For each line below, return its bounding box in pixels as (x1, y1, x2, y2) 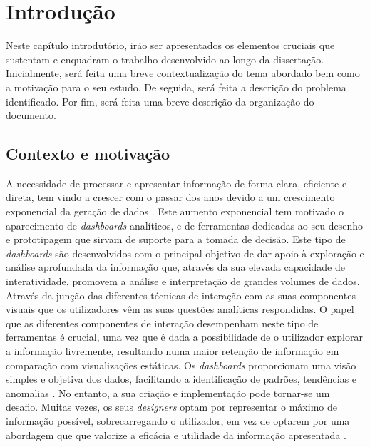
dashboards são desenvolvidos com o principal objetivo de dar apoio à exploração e (6, 245, 364, 260)
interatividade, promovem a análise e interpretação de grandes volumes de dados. (6, 274, 360, 289)
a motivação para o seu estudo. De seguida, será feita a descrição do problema (6, 79, 346, 94)
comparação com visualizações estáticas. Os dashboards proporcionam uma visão (6, 357, 356, 372)
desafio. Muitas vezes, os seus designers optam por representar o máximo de (6, 399, 337, 414)
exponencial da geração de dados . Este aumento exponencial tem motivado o (6, 204, 344, 219)
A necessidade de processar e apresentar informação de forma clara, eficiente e (6, 175, 347, 190)
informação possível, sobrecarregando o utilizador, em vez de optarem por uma (6, 413, 350, 428)
